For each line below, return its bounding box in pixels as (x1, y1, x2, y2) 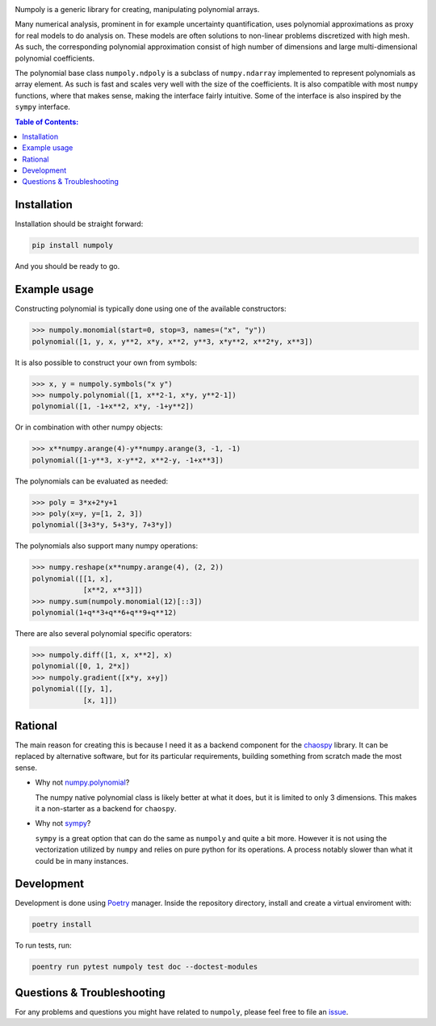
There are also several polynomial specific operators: (15, 629, 192, 638)
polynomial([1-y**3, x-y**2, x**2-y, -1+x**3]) (31, 455, 224, 464)
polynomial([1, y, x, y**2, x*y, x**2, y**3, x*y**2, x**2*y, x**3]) (31, 337, 313, 346)
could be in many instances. (35, 856, 129, 865)
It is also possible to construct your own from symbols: (15, 358, 198, 367)
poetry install (31, 920, 92, 929)
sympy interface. (15, 102, 70, 112)
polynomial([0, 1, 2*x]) (31, 662, 131, 671)
